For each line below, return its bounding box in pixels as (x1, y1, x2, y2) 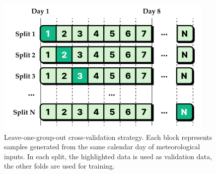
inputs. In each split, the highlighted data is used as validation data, (4, 151, 212, 161)
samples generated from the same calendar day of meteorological (4, 141, 200, 152)
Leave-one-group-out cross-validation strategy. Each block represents (4, 131, 213, 142)
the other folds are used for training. (4, 161, 115, 171)
